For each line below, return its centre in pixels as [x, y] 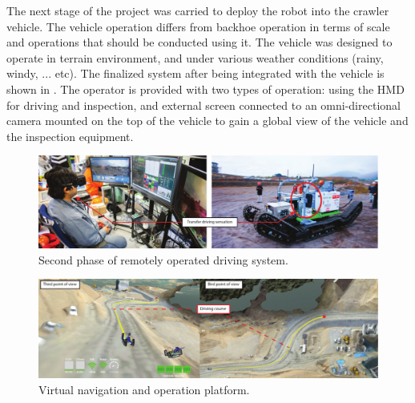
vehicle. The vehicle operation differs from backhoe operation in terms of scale [198, 26]
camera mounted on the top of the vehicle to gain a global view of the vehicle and [207, 121]
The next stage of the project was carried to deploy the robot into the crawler [198, 10]
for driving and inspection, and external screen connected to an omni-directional [203, 105]
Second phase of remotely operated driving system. [163, 259]
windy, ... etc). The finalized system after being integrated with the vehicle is [195, 73]
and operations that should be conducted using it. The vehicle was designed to [199, 42]
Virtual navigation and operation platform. [144, 389]
